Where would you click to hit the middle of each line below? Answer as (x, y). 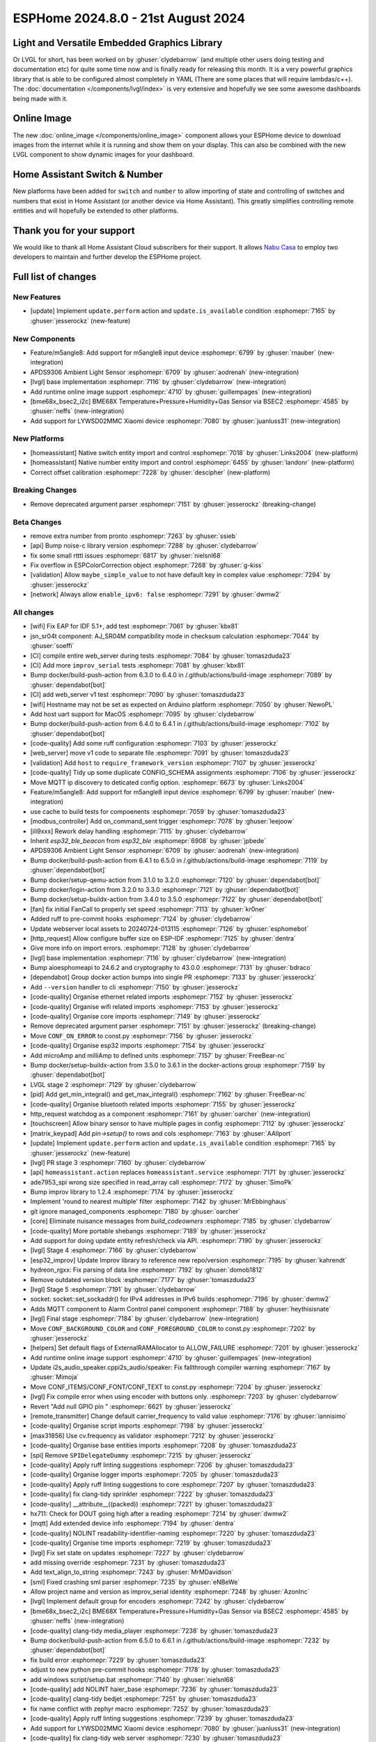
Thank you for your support (74, 230)
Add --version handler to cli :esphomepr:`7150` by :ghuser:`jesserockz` (135, 987)
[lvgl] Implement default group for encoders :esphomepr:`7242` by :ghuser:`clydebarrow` (158, 1601)
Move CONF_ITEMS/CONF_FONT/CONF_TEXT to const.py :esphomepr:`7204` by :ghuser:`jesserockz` (177, 1387)
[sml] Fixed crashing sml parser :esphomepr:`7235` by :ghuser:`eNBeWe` (135, 1582)
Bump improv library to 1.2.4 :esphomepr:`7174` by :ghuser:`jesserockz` (133, 1192)
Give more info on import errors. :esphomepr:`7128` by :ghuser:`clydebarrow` (141, 948)
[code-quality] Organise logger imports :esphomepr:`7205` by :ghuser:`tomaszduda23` (155, 1474)
